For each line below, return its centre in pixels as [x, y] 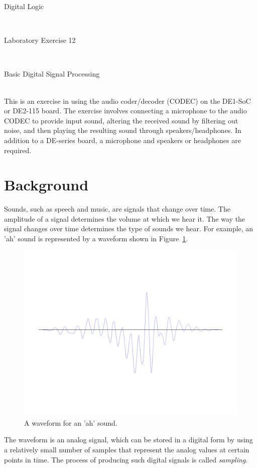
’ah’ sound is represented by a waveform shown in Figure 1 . [96, 239]
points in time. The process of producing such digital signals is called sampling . [126, 459]
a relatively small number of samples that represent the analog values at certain [127, 449]
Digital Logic [24, 6]
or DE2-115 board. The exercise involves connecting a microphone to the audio [125, 111]
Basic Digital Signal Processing [52, 74]
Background [46, 185]
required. [18, 150]
